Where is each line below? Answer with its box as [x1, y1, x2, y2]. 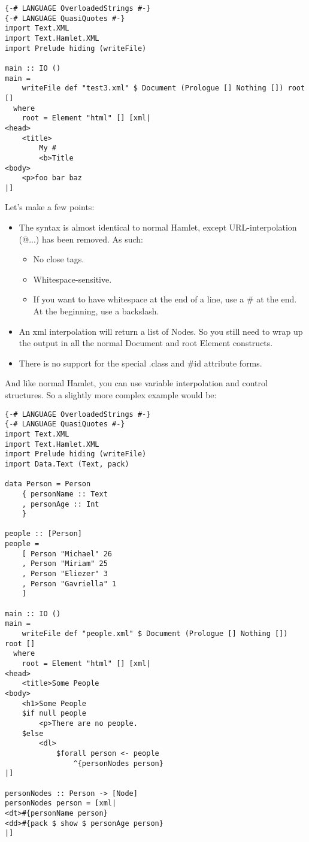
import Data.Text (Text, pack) [5, 459, 129, 468]
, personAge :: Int [22, 499, 99, 508]
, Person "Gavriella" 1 [22, 579, 117, 588]
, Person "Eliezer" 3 [22, 570, 108, 579]
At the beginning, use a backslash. [33, 305, 159, 317]
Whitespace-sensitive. [33, 272, 112, 285]
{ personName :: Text [22, 489, 108, 498]
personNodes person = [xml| [5, 799, 117, 808]
